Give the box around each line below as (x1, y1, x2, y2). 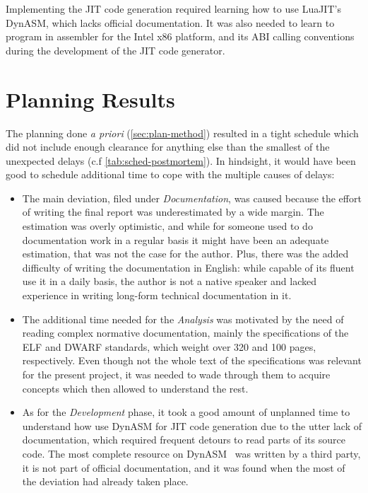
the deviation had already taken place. (22, 474, 189, 489)
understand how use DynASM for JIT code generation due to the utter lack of (22, 418, 362, 433)
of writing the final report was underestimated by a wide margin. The (22, 204, 324, 219)
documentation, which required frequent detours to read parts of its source (22, 432, 345, 447)
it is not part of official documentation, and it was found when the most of (22, 460, 345, 475)
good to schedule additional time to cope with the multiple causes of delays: (6, 167, 335, 182)
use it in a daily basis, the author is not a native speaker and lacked (22, 274, 316, 289)
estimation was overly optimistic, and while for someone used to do (22, 219, 313, 233)
